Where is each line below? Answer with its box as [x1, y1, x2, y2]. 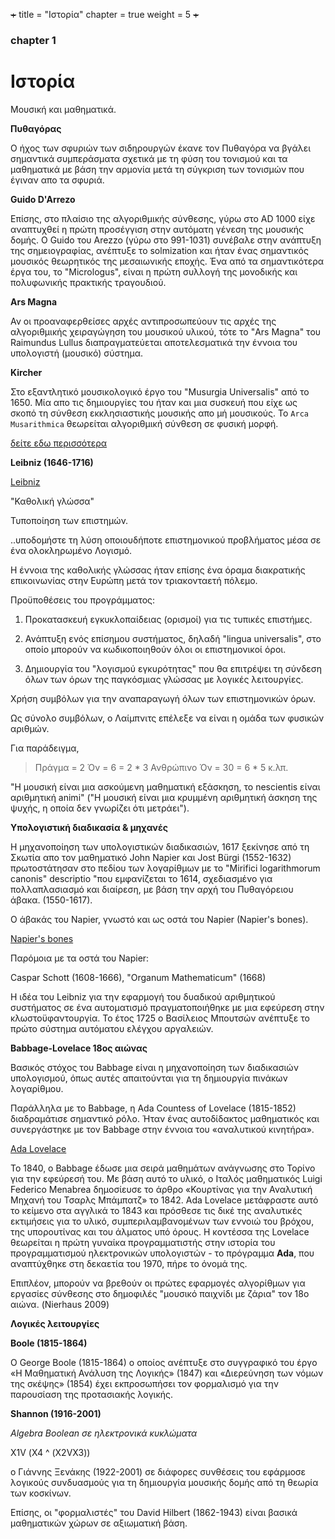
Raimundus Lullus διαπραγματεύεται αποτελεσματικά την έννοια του [10, 336, 298, 348]
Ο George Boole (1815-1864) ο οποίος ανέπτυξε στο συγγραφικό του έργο [10, 1356, 318, 1368]
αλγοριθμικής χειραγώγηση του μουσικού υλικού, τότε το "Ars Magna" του [10, 325, 322, 338]
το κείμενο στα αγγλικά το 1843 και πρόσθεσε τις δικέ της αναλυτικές [10, 1204, 303, 1216]
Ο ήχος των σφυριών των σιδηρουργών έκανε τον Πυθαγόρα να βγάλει [10, 142, 312, 154]
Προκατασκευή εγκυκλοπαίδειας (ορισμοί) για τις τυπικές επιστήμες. [24, 613, 313, 625]
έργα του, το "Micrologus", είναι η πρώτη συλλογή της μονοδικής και [10, 265, 298, 278]
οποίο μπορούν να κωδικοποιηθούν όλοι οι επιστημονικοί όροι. [24, 643, 287, 655]
